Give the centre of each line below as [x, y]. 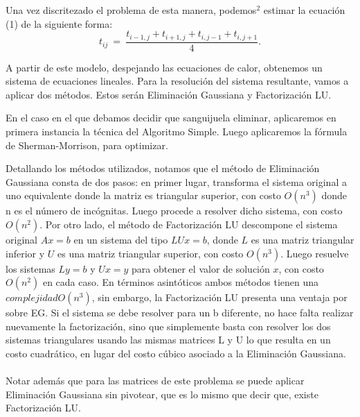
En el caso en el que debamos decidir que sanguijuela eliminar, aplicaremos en [171, 118]
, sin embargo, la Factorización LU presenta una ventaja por [219, 297]
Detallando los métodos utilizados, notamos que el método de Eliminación [163, 168]
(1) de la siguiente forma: [59, 23]
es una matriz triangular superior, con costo [150, 253]
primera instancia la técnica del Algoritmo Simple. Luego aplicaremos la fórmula [177, 131]
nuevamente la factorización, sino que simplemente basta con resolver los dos [168, 326]
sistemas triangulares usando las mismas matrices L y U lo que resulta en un [168, 340]
